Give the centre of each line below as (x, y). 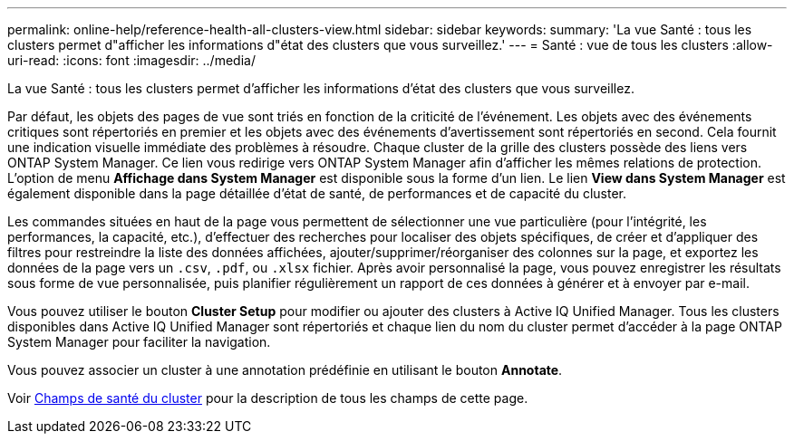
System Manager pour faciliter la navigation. (139, 342)
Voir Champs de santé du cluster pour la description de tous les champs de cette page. (268, 398)
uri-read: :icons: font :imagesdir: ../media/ (131, 60)
